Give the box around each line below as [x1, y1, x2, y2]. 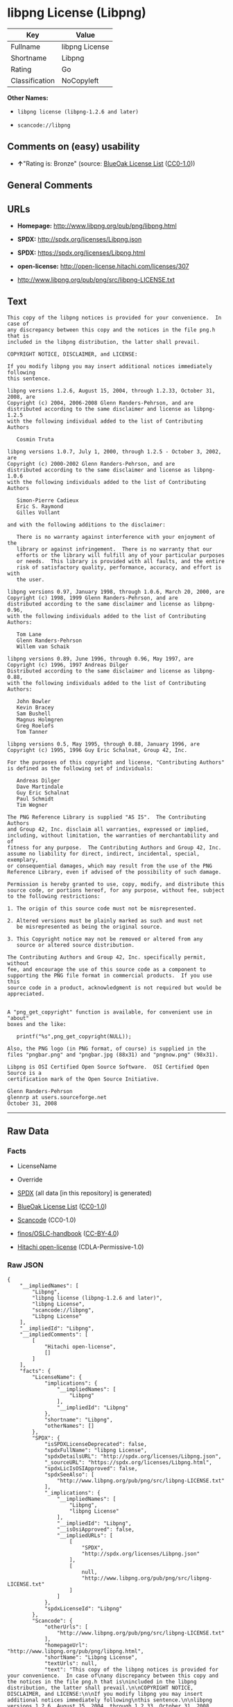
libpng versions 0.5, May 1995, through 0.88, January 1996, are [7, 740, 200, 748]
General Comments [7, 180, 93, 191]
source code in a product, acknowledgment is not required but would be [7, 984, 222, 991]
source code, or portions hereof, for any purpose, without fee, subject [7, 886, 225, 894]
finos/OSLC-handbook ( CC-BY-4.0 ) [17, 1229, 119, 1238]
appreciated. [7, 990, 45, 997]
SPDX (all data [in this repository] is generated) [17, 1189, 153, 1197]
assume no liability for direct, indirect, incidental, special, [7, 850, 200, 857]
